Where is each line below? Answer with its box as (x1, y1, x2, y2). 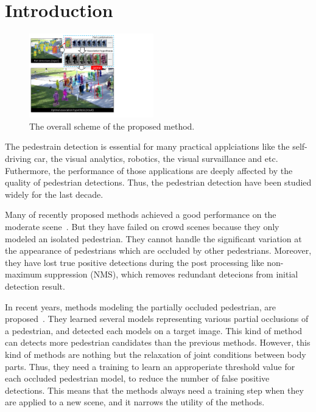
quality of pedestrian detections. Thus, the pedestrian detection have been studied (5, 176, 312, 189)
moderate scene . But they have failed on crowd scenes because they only (5, 220, 279, 232)
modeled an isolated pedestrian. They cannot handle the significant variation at (5, 232, 302, 245)
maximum (5, 268, 42, 281)
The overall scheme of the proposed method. (29, 119, 195, 132)
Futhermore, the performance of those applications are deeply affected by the (5, 164, 293, 176)
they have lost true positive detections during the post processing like (5, 256, 264, 268)
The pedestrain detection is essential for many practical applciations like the (5, 140, 290, 153)
